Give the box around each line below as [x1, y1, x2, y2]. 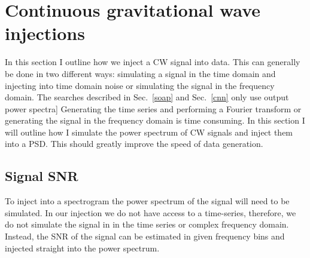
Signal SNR [5, 167, 78, 185]
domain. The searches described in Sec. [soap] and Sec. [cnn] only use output [5, 91, 289, 103]
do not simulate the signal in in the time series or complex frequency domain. [5, 218, 289, 231]
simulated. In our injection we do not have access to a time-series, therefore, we [5, 206, 296, 219]
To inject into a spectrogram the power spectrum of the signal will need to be [5, 195, 290, 207]
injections [5, 21, 85, 45]
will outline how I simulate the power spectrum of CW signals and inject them [5, 125, 293, 138]
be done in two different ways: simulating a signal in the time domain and [5, 67, 276, 79]
